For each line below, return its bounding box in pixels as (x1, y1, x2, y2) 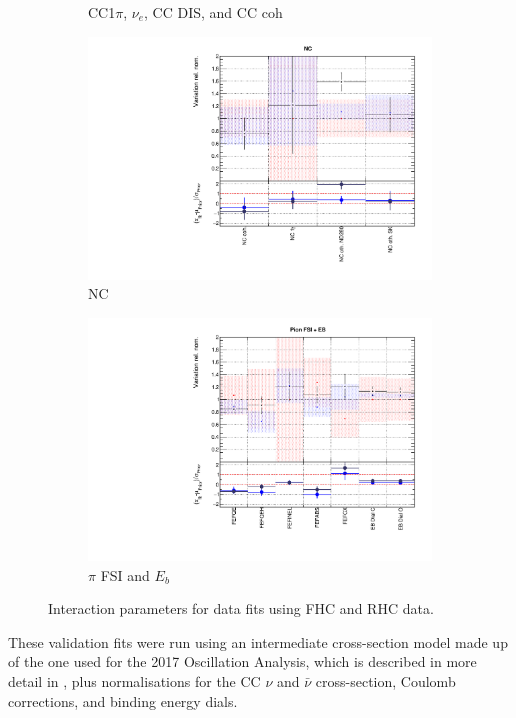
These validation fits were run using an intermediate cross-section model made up (8, 631, 508, 652)
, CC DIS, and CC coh (144, 2, 283, 22)
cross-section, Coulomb (315, 670, 456, 691)
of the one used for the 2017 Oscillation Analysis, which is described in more (8, 651, 477, 672)
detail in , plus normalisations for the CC (8, 670, 261, 691)
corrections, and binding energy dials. (8, 690, 238, 711)
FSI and (100, 564, 150, 585)
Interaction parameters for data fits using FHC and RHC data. (48, 598, 434, 619)
